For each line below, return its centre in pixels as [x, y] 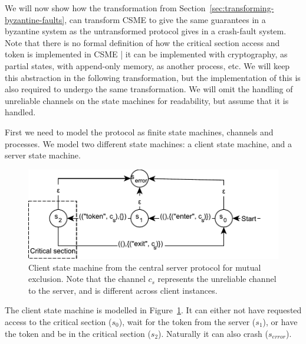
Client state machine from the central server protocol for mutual [145, 267]
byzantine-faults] [35, 19]
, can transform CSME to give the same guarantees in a [165, 19]
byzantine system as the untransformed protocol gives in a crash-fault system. [146, 31]
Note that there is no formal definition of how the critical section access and [142, 42]
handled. [20, 112]
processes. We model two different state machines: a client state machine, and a [148, 143]
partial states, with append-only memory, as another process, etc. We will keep [147, 65]
